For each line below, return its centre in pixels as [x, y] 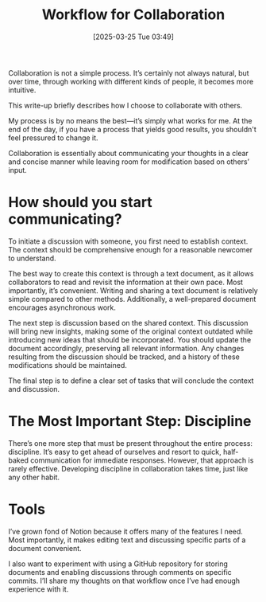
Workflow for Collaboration [133, 15]
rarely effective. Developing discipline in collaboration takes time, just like [128, 468]
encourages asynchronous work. [62, 307]
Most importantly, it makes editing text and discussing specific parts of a [127, 540]
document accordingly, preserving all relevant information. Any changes [126, 348]
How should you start [80, 203]
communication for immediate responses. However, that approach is [142, 460]
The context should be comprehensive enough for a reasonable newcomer [131, 249]
